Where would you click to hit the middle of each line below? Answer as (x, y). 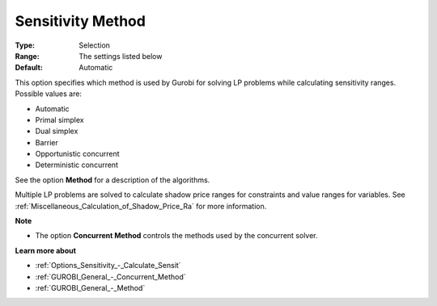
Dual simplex (57, 131)
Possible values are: (49, 94)
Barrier (47, 142)
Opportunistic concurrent (78, 154)
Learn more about (46, 250)
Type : (25, 45)
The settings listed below (121, 56)
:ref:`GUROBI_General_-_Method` (90, 287)
